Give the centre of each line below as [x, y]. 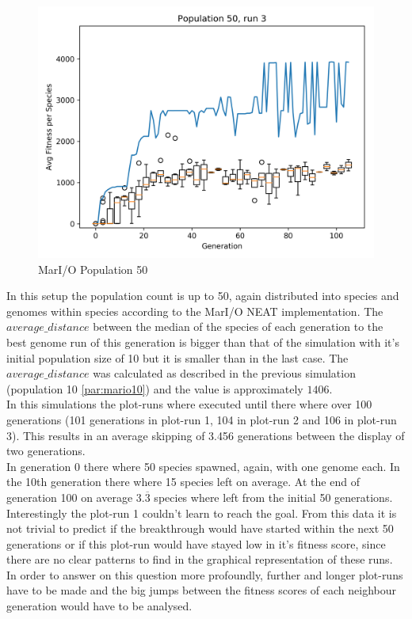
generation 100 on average [70, 497]
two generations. [46, 451]
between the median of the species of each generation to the [238, 327]
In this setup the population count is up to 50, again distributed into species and [203, 296]
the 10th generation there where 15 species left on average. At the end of [183, 482]
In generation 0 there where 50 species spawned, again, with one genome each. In [203, 466]
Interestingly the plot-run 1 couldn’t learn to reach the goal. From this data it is [202, 513]
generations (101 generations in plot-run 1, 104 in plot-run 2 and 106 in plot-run [202, 419]
